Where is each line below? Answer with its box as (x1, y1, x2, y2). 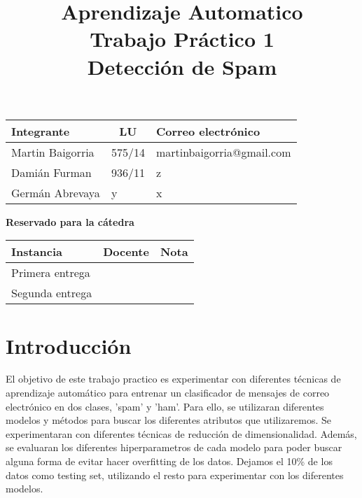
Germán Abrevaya (11, 184, 100, 201)
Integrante (11, 122, 70, 139)
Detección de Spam (87, 52, 277, 80)
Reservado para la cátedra (6, 214, 134, 229)
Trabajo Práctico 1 (90, 24, 274, 53)
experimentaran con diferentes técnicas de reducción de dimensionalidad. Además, (6, 426, 357, 441)
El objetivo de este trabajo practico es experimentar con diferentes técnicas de (6, 371, 341, 386)
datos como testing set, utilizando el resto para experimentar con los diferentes (6, 467, 344, 482)
